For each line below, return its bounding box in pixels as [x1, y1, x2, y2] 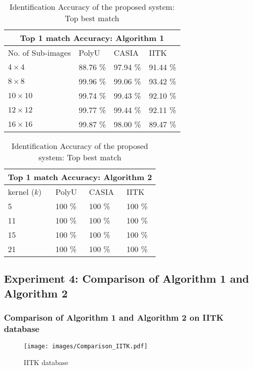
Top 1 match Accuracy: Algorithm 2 [8, 171, 152, 183]
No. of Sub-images [8, 47, 71, 58]
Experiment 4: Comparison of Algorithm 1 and [4, 271, 250, 286]
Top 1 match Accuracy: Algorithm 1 [20, 32, 164, 43]
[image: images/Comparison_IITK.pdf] [24, 343, 148, 350]
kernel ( [8, 186, 35, 197]
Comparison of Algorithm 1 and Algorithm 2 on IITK [4, 311, 224, 324]
